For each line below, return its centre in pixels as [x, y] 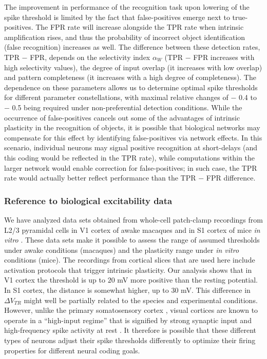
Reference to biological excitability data [88, 200]
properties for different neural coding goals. [72, 350]
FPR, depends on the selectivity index [90, 57]
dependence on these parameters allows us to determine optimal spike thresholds [131, 87]
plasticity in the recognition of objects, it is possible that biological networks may [132, 127]
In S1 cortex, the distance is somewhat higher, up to [87, 290]
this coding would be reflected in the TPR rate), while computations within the [129, 157]
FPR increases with [224, 57]
